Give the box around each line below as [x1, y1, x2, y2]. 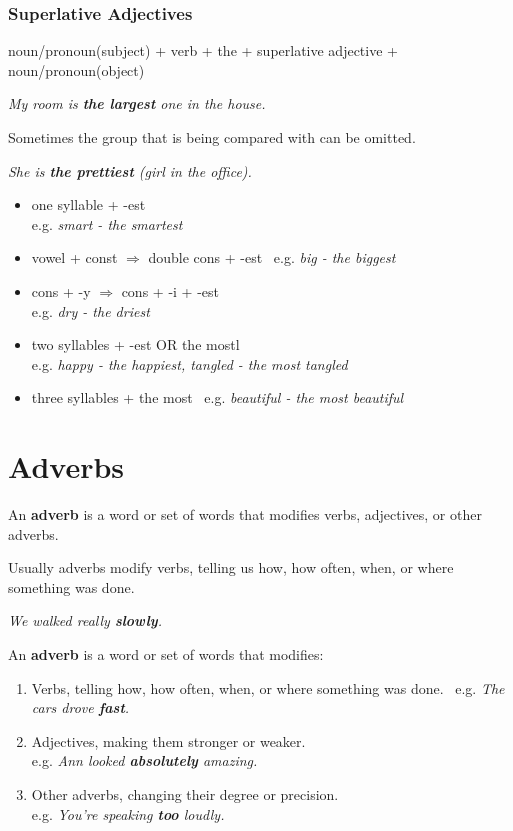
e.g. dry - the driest [31, 300, 150, 321]
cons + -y [31, 280, 91, 301]
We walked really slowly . [8, 610, 163, 631]
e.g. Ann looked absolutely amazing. [31, 750, 258, 771]
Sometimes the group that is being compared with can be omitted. [8, 127, 416, 147]
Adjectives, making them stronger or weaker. [31, 730, 306, 751]
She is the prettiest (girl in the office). [8, 160, 252, 181]
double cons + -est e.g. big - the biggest [148, 247, 396, 268]
